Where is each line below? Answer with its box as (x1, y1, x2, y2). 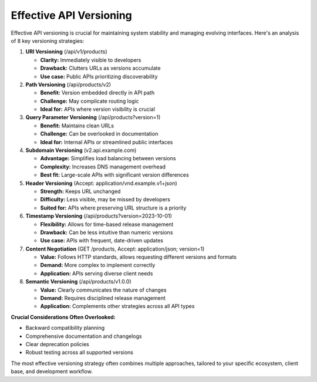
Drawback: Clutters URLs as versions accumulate (40, 65, 161, 72)
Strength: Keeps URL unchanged (40, 188, 121, 195)
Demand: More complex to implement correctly (40, 262, 156, 269)
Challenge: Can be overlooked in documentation (40, 130, 158, 137)
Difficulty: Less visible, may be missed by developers (40, 196, 170, 203)
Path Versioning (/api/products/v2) (25, 81, 112, 88)
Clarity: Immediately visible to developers (40, 56, 141, 63)
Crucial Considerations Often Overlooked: (11, 313, 116, 320)
